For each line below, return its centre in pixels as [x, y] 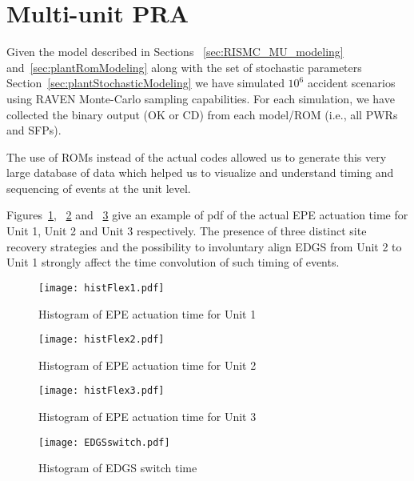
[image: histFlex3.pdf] [102, 391]
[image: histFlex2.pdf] [102, 340]
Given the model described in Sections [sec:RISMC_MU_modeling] [175, 52]
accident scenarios [351, 83]
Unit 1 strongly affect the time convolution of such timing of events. [173, 262]
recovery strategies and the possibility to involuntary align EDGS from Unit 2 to [204, 246]
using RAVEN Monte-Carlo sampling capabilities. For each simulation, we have [201, 98]
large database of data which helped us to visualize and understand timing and [200, 172]
